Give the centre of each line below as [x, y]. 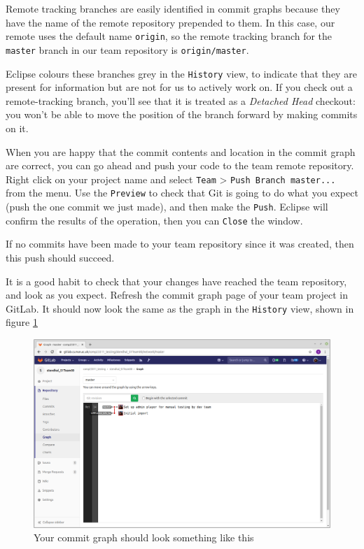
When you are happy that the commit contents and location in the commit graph [181, 151]
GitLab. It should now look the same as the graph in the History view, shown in [180, 308]
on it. [17, 128]
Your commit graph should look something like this [144, 537]
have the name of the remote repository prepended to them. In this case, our [170, 22]
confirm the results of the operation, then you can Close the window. [154, 220]
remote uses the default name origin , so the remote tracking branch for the [169, 36]
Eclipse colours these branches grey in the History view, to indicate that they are [181, 73]
